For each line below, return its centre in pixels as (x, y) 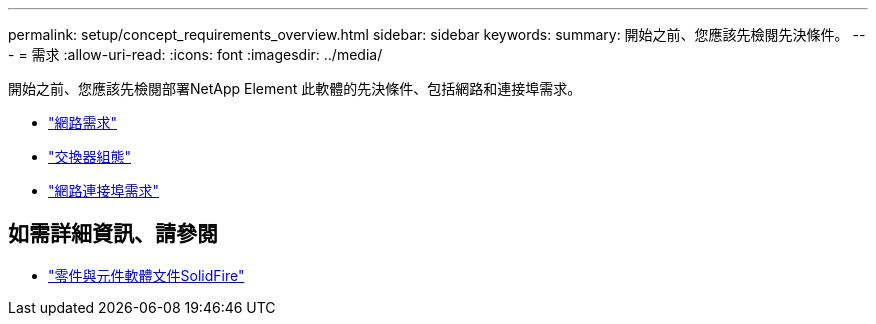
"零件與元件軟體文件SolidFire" (146, 275)
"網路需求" (83, 122)
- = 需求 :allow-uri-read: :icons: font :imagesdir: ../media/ (195, 54)
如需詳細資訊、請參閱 (113, 234)
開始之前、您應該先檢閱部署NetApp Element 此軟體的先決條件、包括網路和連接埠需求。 (295, 88)
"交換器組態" (90, 156)
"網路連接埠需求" (104, 190)
